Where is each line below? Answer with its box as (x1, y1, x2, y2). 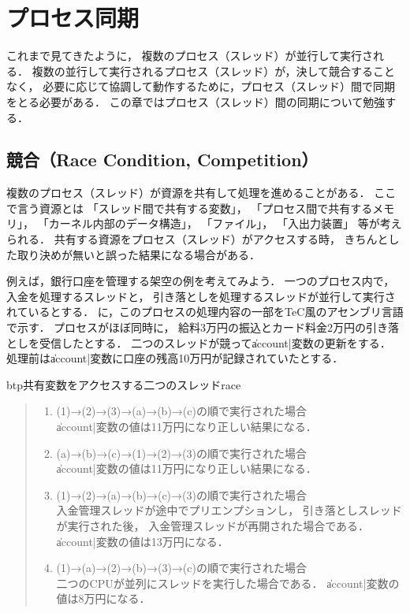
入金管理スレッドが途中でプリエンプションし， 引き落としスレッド (56, 502, 402, 518)
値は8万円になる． (56, 590, 151, 607)
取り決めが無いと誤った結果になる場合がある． (17, 246, 260, 262)
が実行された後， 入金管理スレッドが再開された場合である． (56, 517, 370, 533)
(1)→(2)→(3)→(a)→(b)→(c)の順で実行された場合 (56, 403, 307, 419)
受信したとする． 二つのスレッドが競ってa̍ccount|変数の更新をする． (39, 334, 391, 351)
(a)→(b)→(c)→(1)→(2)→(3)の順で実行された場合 (56, 444, 307, 461)
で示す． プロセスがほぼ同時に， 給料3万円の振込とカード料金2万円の (6, 319, 367, 336)
